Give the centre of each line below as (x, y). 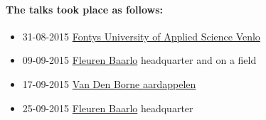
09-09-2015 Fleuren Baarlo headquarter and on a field (139, 60)
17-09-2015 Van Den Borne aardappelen (109, 83)
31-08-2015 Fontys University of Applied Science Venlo (141, 36)
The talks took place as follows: (84, 9)
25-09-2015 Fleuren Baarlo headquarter (108, 108)
